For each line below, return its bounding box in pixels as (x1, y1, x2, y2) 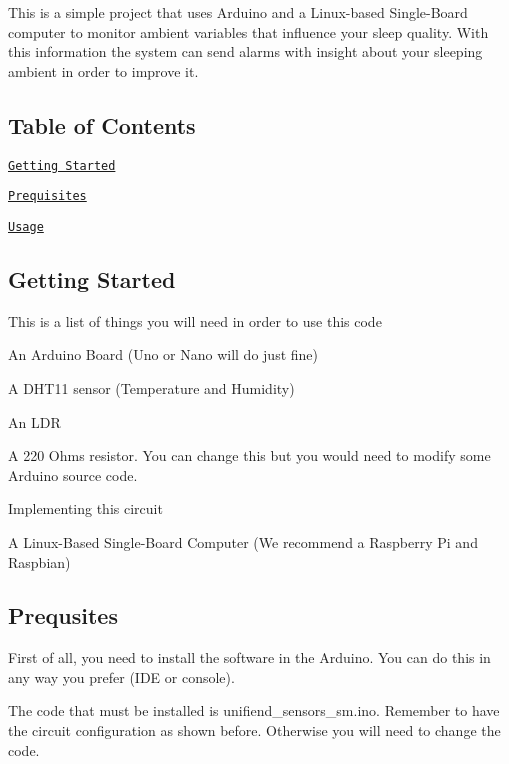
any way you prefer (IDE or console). (8, 666, 235, 687)
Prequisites (8, 189, 87, 204)
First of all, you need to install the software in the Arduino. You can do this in (8, 647, 491, 668)
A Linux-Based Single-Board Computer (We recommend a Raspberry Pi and (8, 531, 478, 552)
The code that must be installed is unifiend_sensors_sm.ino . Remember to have (8, 700, 500, 721)
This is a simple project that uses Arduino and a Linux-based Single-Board (8, 2, 468, 22)
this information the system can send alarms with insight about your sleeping (8, 41, 483, 62)
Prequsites (8, 600, 118, 631)
